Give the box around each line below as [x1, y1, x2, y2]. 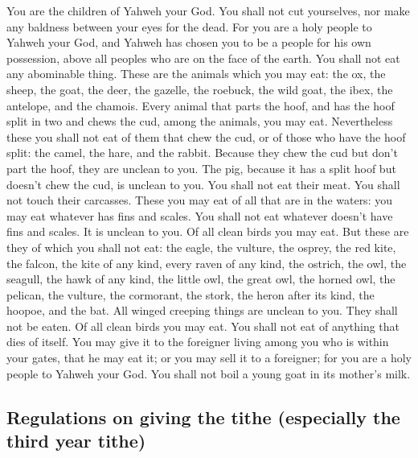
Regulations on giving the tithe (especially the [6, 404, 400, 429]
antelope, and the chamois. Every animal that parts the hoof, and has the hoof [6, 97, 395, 113]
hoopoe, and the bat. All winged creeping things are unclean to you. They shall [6, 302, 398, 319]
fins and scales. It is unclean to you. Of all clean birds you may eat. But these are [6, 223, 409, 240]
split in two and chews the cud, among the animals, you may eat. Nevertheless [6, 113, 393, 130]
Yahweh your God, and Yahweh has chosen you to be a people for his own [6, 34, 371, 51]
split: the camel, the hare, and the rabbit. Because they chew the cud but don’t [6, 144, 398, 161]
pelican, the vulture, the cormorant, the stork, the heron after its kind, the [6, 286, 375, 303]
